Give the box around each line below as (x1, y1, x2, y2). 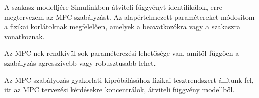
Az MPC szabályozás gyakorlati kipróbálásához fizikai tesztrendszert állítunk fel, (4, 74, 254, 85)
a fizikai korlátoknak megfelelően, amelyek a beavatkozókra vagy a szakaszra (4, 21, 241, 32)
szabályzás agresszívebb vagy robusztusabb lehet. (4, 57, 156, 68)
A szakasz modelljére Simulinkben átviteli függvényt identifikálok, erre (4, 2, 222, 12)
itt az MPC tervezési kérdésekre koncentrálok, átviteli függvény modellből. (4, 84, 235, 95)
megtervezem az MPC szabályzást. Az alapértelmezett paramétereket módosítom (4, 11, 255, 22)
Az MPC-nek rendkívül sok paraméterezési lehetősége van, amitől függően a (4, 48, 239, 58)
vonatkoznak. (4, 31, 45, 41)
